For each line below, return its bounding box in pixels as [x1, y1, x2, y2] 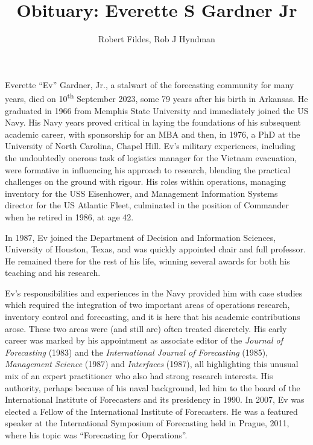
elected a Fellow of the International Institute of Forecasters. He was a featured [5, 405, 298, 417]
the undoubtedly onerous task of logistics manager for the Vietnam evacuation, [5, 151, 297, 164]
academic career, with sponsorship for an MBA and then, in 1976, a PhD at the [5, 127, 300, 140]
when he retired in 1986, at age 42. [5, 210, 134, 223]
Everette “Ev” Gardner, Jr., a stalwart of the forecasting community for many [5, 78, 294, 91]
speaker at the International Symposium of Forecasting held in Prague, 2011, [5, 417, 289, 429]
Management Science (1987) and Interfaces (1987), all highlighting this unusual [5, 357, 299, 370]
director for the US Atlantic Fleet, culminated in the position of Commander [5, 199, 289, 211]
